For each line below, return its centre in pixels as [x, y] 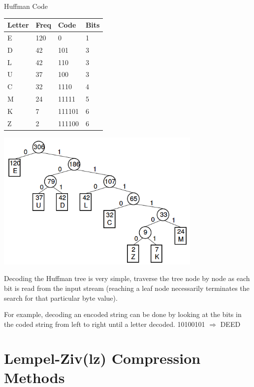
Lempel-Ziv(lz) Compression [102, 358]
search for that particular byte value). [61, 298]
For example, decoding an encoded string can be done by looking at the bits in [123, 314]
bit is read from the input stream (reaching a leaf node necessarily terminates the [127, 288]
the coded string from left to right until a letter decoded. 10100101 [105, 324]
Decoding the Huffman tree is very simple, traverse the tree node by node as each [127, 278]
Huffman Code [26, 6]
